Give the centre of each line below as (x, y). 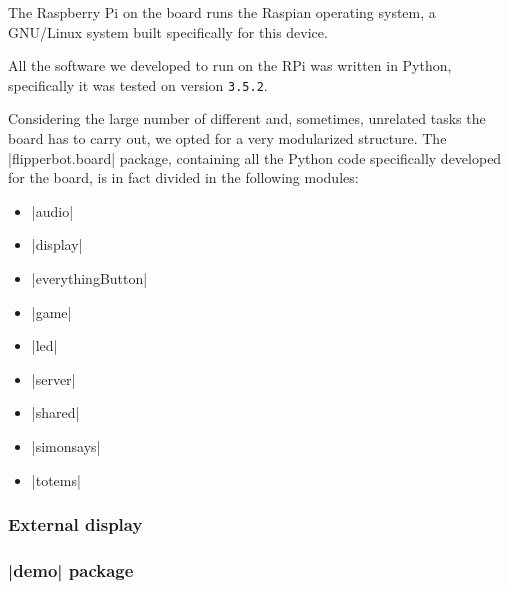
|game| (51, 311)
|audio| (52, 210)
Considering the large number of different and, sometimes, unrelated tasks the (247, 118)
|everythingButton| (89, 278)
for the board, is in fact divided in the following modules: (183, 177)
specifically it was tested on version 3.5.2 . (138, 84)
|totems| (56, 479)
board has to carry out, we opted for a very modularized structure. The (227, 138)
